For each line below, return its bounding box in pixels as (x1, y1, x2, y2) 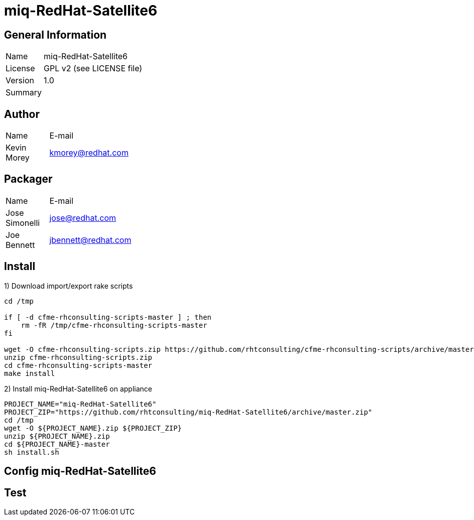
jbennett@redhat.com (49, 234, 132, 245)
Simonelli (6, 217, 40, 228)
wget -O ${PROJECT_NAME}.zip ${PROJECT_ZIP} (4, 424, 182, 432)
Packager (4, 173, 53, 186)
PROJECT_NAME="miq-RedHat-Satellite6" (4, 400, 157, 408)
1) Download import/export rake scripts (4, 281, 133, 290)
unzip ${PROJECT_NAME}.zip (4, 432, 110, 440)
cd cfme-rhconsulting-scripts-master (4, 361, 153, 369)
